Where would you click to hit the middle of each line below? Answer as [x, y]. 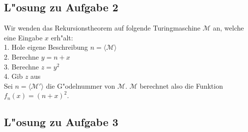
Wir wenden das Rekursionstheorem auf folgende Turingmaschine [102, 28]
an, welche [228, 28]
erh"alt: [62, 37]
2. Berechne [21, 56]
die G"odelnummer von [81, 85]
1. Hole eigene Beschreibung [46, 47]
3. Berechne [21, 66]
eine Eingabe [23, 37]
